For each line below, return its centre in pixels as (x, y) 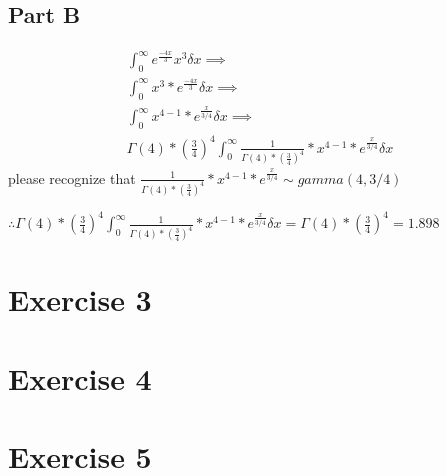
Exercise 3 (80, 299)
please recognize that (72, 177)
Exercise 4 (80, 377)
